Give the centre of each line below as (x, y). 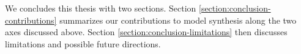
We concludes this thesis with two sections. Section (101, 8)
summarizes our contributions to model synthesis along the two (178, 20)
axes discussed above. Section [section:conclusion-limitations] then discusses (146, 32)
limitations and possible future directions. (83, 43)
